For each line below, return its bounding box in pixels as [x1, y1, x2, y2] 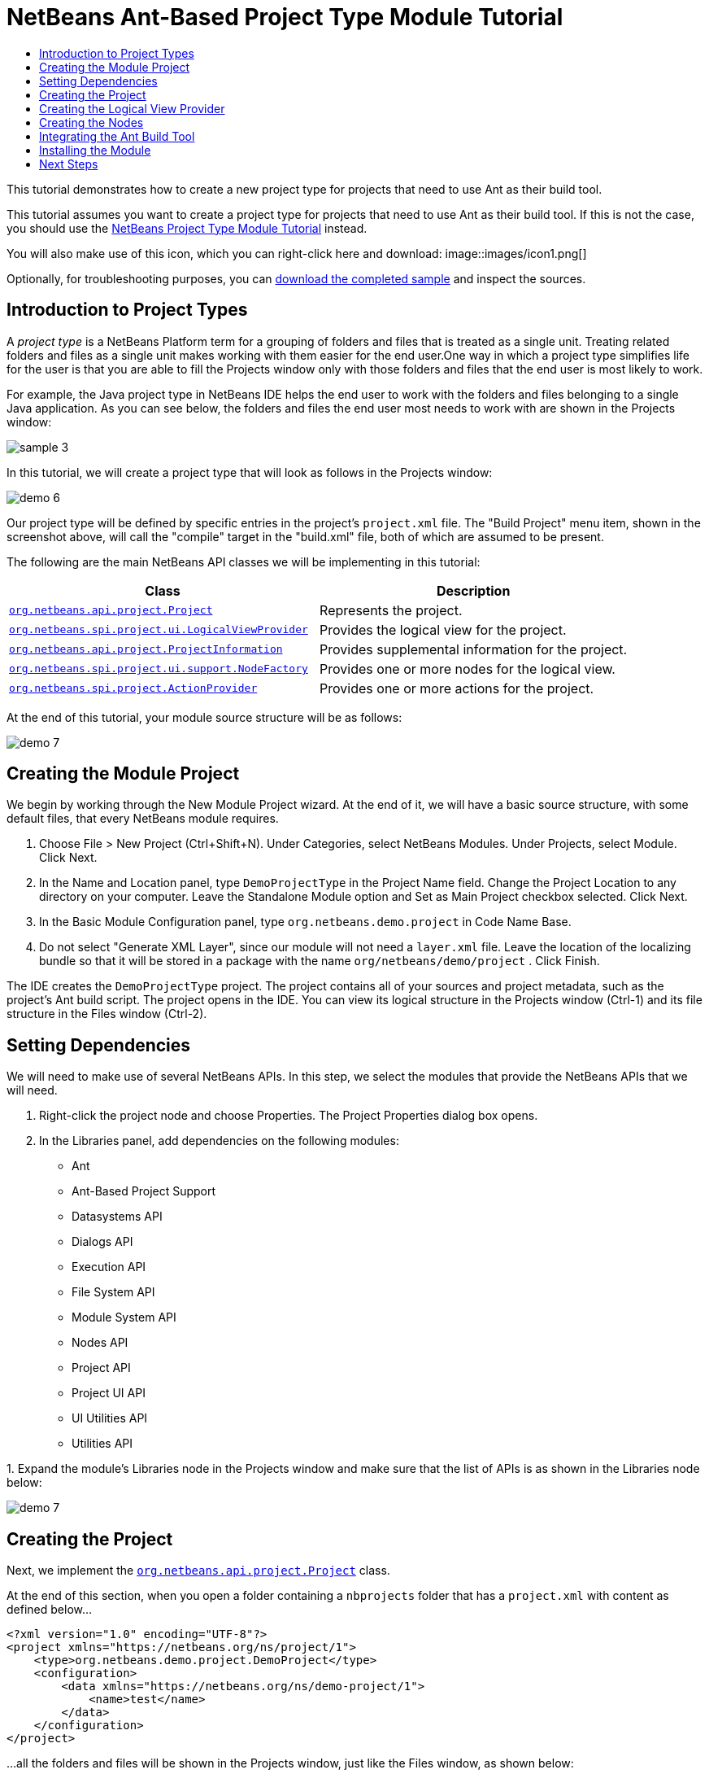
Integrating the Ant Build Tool [39, 129, 195, 143]
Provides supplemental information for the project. [320, 640, 628, 658]
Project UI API [72, 1386, 146, 1400]
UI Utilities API [72, 1411, 148, 1426]
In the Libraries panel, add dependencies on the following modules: [39, 1134, 399, 1148]
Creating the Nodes [39, 115, 144, 129]
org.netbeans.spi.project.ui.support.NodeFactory [9, 662, 308, 675]
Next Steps [39, 156, 98, 171]
